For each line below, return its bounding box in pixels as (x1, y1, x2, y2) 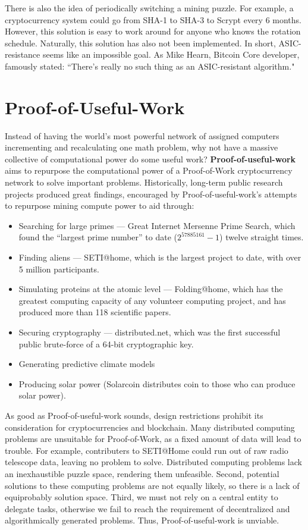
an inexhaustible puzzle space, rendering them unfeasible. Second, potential (5, 467, 279, 479)
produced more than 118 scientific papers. (18, 306, 171, 318)
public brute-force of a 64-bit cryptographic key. (18, 337, 194, 350)
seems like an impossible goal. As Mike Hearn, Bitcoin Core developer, (42, 48, 300, 61)
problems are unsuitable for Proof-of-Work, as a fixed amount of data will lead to (5, 432, 301, 445)
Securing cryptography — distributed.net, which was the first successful (18, 326, 281, 338)
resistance (5, 48, 40, 61)
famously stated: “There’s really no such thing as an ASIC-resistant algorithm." (5, 59, 295, 72)
